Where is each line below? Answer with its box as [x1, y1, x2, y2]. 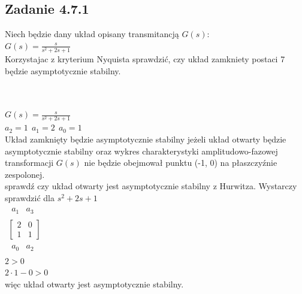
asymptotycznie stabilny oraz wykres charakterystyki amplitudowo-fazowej [5, 144, 278, 157]
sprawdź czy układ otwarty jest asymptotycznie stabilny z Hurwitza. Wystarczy [5, 180, 297, 192]
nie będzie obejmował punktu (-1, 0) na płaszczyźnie [84, 156, 277, 169]
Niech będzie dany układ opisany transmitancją [5, 28, 179, 40]
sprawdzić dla [5, 192, 55, 204]
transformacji [5, 156, 54, 169]
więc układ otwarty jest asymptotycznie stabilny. [5, 277, 184, 290]
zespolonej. [5, 168, 45, 180]
